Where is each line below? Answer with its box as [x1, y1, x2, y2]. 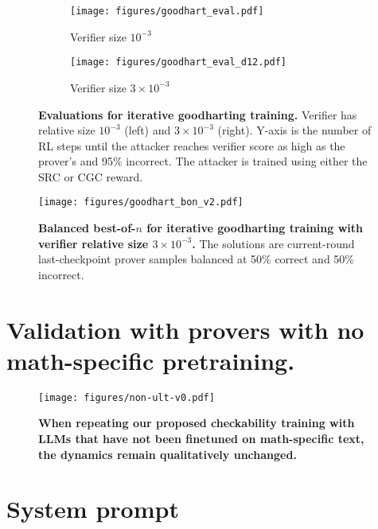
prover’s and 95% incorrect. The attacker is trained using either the [38, 153, 368, 169]
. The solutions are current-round [192, 235, 355, 251]
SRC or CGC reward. [38, 168, 143, 185]
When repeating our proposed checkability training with [38, 414, 355, 431]
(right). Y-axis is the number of [217, 122, 372, 138]
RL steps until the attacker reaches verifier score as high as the [38, 137, 345, 154]
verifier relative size [38, 235, 149, 251]
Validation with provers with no [6, 313, 364, 345]
